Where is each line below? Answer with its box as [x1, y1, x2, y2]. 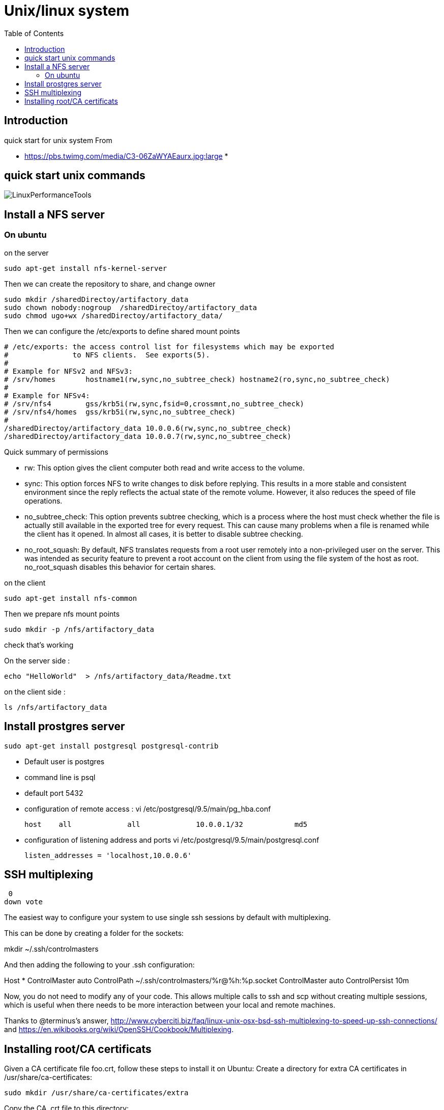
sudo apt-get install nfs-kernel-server [4, 264, 167, 272]
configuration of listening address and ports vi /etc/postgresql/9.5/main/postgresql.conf [24, 835, 319, 844]
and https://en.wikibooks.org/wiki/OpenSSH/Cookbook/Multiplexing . [4, 1025, 234, 1034]
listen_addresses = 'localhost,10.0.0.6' [24, 851, 192, 859]
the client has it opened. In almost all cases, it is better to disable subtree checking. [24, 529, 303, 538]
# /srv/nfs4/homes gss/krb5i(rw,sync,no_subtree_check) [4, 407, 236, 416]
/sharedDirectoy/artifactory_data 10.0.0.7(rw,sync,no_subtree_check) [4, 432, 291, 440]
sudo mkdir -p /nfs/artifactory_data [4, 625, 155, 633]
